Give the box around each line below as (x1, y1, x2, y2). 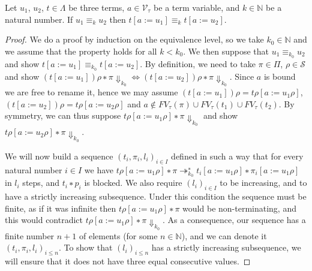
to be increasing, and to (220, 176, 307, 189)
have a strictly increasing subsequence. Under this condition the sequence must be (5, 189, 307, 202)
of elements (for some (79, 229, 158, 242)
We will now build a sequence (5, 149, 113, 162)
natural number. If (5, 13, 73, 25)
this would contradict (5, 213, 83, 226)
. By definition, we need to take (140, 57, 256, 70)
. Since (229, 70, 254, 82)
